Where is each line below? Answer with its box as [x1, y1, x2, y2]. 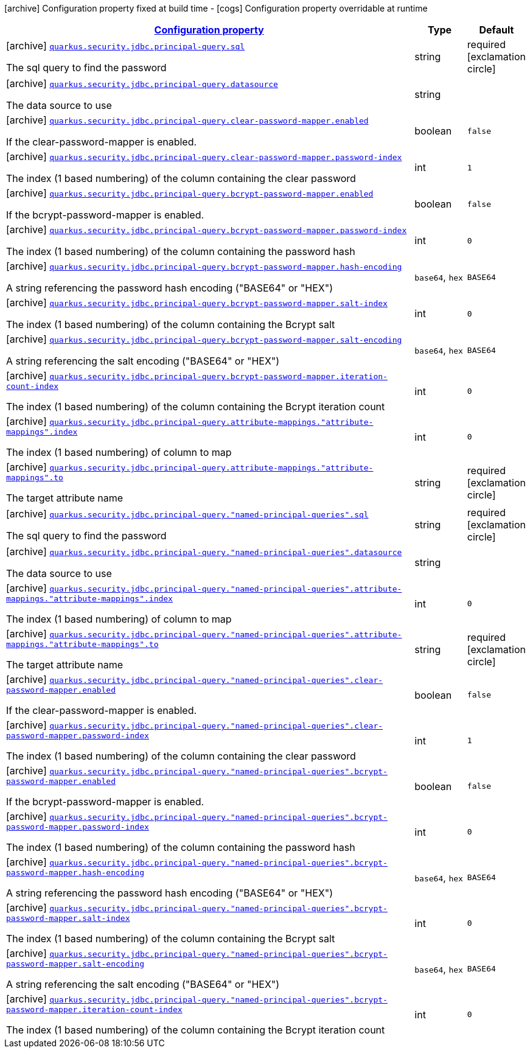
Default [479, 24, 514, 36]
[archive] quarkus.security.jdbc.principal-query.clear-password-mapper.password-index [6, 150, 402, 163]
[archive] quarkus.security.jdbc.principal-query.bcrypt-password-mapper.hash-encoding [6, 260, 402, 272]
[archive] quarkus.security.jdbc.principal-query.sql [6, 40, 245, 52]
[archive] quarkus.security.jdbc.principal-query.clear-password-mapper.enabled [6, 114, 369, 126]
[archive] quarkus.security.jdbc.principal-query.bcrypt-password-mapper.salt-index [6, 296, 388, 309]
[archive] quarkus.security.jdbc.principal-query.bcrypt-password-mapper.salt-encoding [6, 333, 402, 345]
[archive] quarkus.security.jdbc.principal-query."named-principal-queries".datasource [6, 545, 402, 558]
